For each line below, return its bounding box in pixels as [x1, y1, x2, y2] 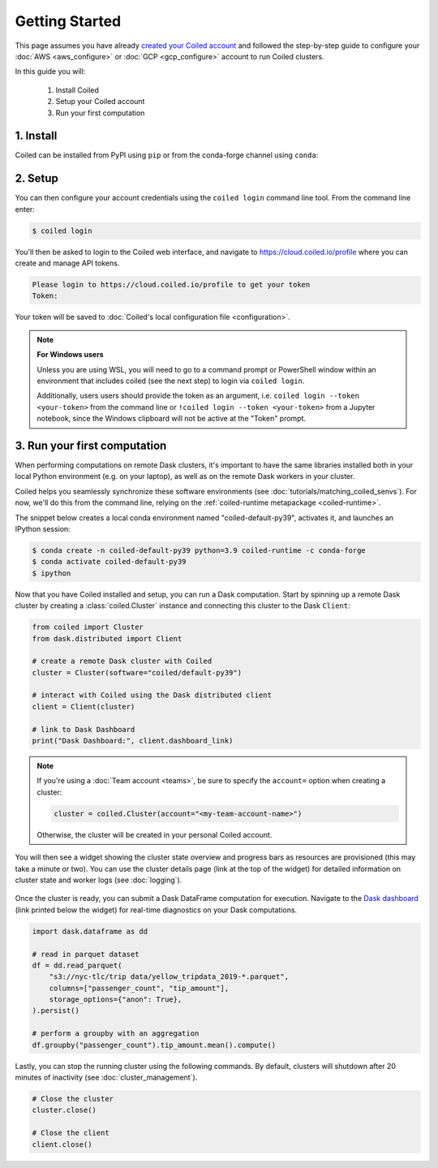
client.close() [32, 1140, 92, 1149]
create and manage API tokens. [15, 258, 120, 268]
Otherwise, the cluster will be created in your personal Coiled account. [36, 830, 273, 839]
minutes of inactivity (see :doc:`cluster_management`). [15, 1072, 198, 1082]
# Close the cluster [32, 1094, 114, 1103]
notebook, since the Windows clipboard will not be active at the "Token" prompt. [36, 414, 307, 424]
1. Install [15, 129, 58, 143]
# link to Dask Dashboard [32, 725, 135, 734]
